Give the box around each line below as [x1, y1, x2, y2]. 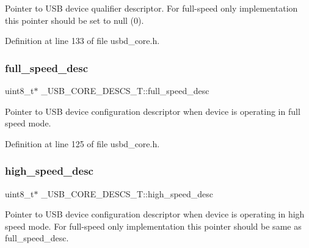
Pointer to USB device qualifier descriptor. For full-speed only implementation [5, 2, 298, 14]
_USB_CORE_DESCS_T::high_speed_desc [41, 187, 214, 200]
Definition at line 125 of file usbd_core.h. [5, 137, 160, 150]
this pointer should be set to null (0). [5, 13, 144, 26]
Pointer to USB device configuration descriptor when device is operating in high [5, 208, 305, 221]
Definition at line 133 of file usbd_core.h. [5, 34, 160, 47]
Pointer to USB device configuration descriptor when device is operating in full [5, 104, 300, 117]
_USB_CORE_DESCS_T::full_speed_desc [41, 84, 209, 97]
